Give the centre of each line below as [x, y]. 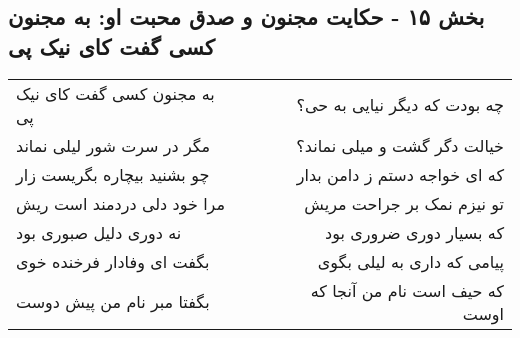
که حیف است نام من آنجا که [407, 290]
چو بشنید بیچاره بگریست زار [113, 174]
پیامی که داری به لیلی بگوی [410, 261]
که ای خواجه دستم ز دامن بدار [400, 174]
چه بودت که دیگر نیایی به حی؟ [400, 105]
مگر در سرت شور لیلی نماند [113, 145]
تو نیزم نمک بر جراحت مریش [404, 203]
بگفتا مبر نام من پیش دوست [113, 302]
